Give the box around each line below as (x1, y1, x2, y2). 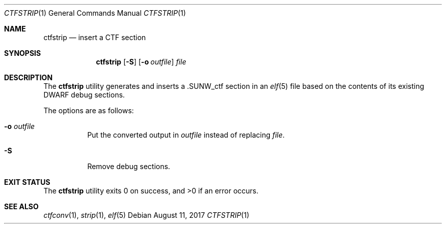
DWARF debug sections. (43, 90, 125, 99)
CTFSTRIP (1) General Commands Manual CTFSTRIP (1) (4, 9, 186, 17)
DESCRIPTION (4, 73, 53, 82)
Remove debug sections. (87, 162, 171, 171)
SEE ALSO (4, 202, 39, 211)
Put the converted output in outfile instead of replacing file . (87, 131, 285, 139)
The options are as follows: (43, 106, 134, 115)
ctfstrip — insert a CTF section (43, 33, 146, 42)
